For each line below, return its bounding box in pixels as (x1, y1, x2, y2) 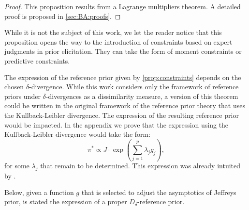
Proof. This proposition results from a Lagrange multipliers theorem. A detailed (4, 1, 241, 11)
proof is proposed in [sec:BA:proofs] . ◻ (4, 11, 121, 21)
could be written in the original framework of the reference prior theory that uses (4, 100, 245, 111)
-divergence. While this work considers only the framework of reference (29, 81, 239, 92)
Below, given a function (4, 187, 74, 197)
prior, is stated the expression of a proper (4, 196, 127, 207)
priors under (4, 91, 41, 101)
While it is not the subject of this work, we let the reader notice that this (4, 27, 222, 37)
